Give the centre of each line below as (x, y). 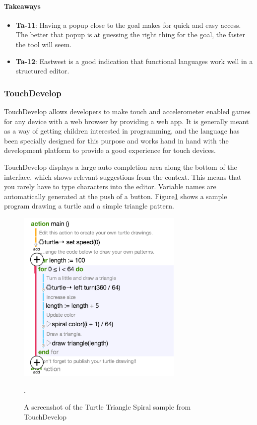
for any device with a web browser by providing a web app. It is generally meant (127, 121)
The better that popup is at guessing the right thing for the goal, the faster (130, 35)
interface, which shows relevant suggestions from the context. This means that (123, 177)
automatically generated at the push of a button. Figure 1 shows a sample (116, 196)
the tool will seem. (44, 44)
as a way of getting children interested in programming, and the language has (122, 131)
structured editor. (42, 71)
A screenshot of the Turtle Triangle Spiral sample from (107, 406)
